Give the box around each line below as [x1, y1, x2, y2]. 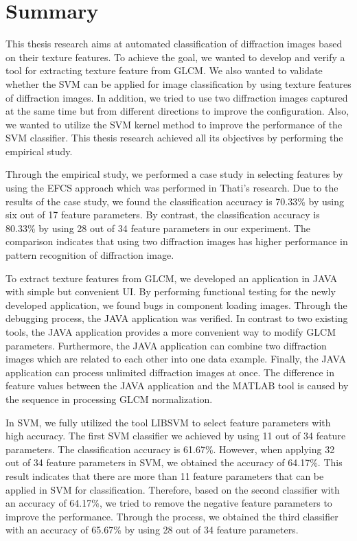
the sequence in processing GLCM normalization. [5, 391, 213, 406]
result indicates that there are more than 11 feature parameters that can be [5, 468, 324, 483]
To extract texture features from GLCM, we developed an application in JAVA [5, 270, 338, 285]
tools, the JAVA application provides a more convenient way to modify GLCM [5, 325, 336, 338]
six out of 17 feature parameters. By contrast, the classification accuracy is [5, 207, 320, 222]
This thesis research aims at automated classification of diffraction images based [5, 36, 343, 51]
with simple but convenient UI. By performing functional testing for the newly [5, 284, 336, 299]
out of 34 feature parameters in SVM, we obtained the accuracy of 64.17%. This [5, 455, 343, 470]
